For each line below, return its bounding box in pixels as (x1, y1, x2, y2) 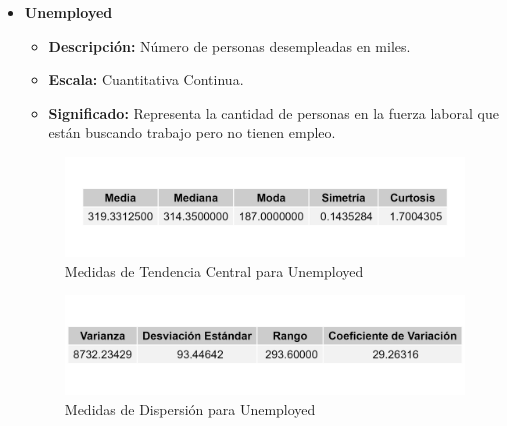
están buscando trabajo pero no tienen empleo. (48, 122, 336, 143)
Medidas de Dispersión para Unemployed (64, 398, 316, 419)
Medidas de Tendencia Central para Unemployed (64, 260, 364, 281)
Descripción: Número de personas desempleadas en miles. (48, 35, 411, 56)
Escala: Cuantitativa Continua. (48, 69, 244, 90)
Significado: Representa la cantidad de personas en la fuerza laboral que (48, 102, 499, 123)
